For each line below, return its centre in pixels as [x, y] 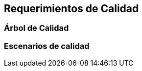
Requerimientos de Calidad [71, 9]
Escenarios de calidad [47, 46]
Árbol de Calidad [36, 28]
